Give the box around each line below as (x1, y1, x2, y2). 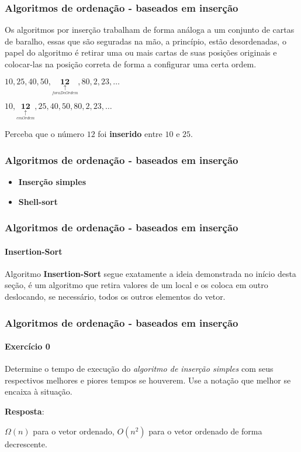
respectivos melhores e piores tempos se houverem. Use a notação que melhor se (5, 374, 291, 386)
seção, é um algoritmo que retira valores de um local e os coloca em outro (5, 279, 268, 291)
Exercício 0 (5, 340, 50, 352)
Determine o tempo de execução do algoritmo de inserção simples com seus (5, 362, 274, 375)
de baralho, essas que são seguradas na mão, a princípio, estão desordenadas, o (5, 35, 286, 47)
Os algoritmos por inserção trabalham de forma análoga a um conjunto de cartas (5, 23, 295, 36)
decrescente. (5, 437, 47, 450)
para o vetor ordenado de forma (148, 424, 262, 437)
